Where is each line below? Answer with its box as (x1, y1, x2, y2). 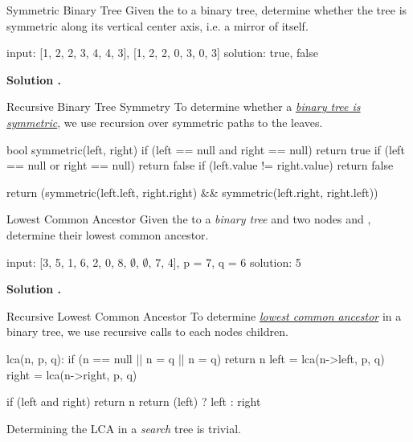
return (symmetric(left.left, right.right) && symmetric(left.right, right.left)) (6, 183, 378, 200)
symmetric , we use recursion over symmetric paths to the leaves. (6, 113, 323, 130)
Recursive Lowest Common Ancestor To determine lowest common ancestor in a (6, 307, 402, 324)
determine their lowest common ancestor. (6, 226, 209, 243)
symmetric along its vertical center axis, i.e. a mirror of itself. (6, 17, 309, 34)
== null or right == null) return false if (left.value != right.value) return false (6, 157, 394, 174)
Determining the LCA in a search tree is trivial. (6, 419, 241, 436)
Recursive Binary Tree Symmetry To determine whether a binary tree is (6, 98, 361, 115)
